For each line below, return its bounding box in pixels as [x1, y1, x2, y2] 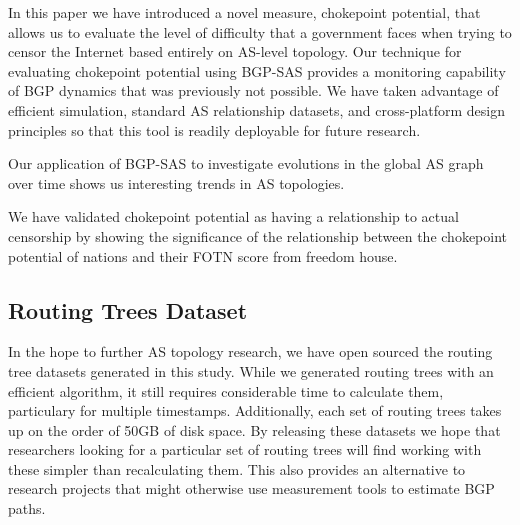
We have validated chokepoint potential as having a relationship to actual [8, 206, 459, 227]
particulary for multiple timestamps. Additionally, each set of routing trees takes [8, 400, 502, 421]
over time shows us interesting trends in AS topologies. [8, 172, 345, 193]
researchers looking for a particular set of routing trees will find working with [8, 439, 482, 460]
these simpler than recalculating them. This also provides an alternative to [8, 458, 466, 479]
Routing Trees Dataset [8, 294, 248, 325]
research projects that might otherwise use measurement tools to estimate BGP [8, 478, 495, 499]
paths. [8, 498, 46, 519]
